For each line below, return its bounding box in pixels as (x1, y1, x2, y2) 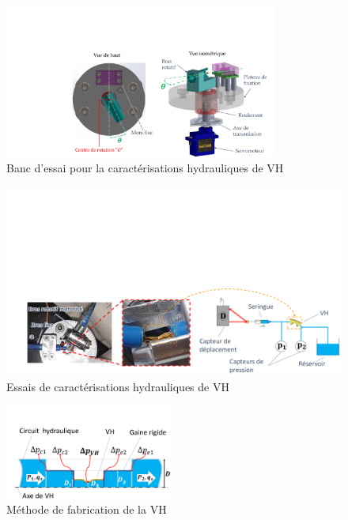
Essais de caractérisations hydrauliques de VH (6, 379, 229, 395)
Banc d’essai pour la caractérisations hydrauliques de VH (6, 160, 284, 176)
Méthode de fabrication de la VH (6, 501, 167, 518)
